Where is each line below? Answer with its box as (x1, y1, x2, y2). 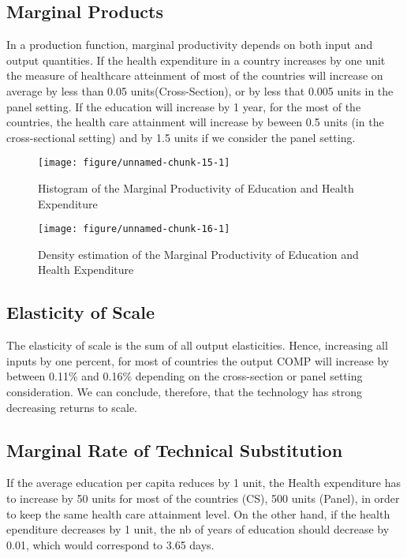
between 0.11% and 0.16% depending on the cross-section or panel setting (6, 368, 363, 384)
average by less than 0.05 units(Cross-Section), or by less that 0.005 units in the (6, 82, 394, 99)
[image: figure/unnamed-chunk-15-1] (38, 157, 230, 169)
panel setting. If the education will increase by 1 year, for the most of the (6, 98, 361, 114)
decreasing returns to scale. (6, 399, 137, 415)
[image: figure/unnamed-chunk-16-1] (38, 223, 230, 235)
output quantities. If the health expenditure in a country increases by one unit (6, 51, 386, 68)
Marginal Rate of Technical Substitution (6, 437, 343, 462)
